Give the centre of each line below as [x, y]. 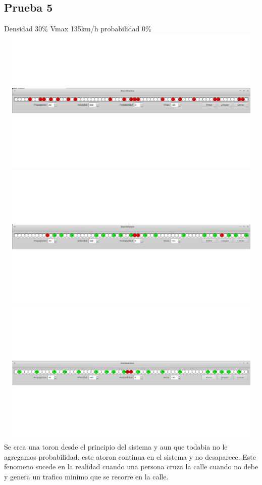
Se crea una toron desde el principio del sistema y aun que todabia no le [116, 447]
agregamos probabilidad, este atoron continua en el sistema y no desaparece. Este [130, 456]
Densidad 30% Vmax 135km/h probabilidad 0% [78, 29]
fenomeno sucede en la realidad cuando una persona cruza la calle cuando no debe [131, 467]
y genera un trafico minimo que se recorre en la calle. [86, 477]
